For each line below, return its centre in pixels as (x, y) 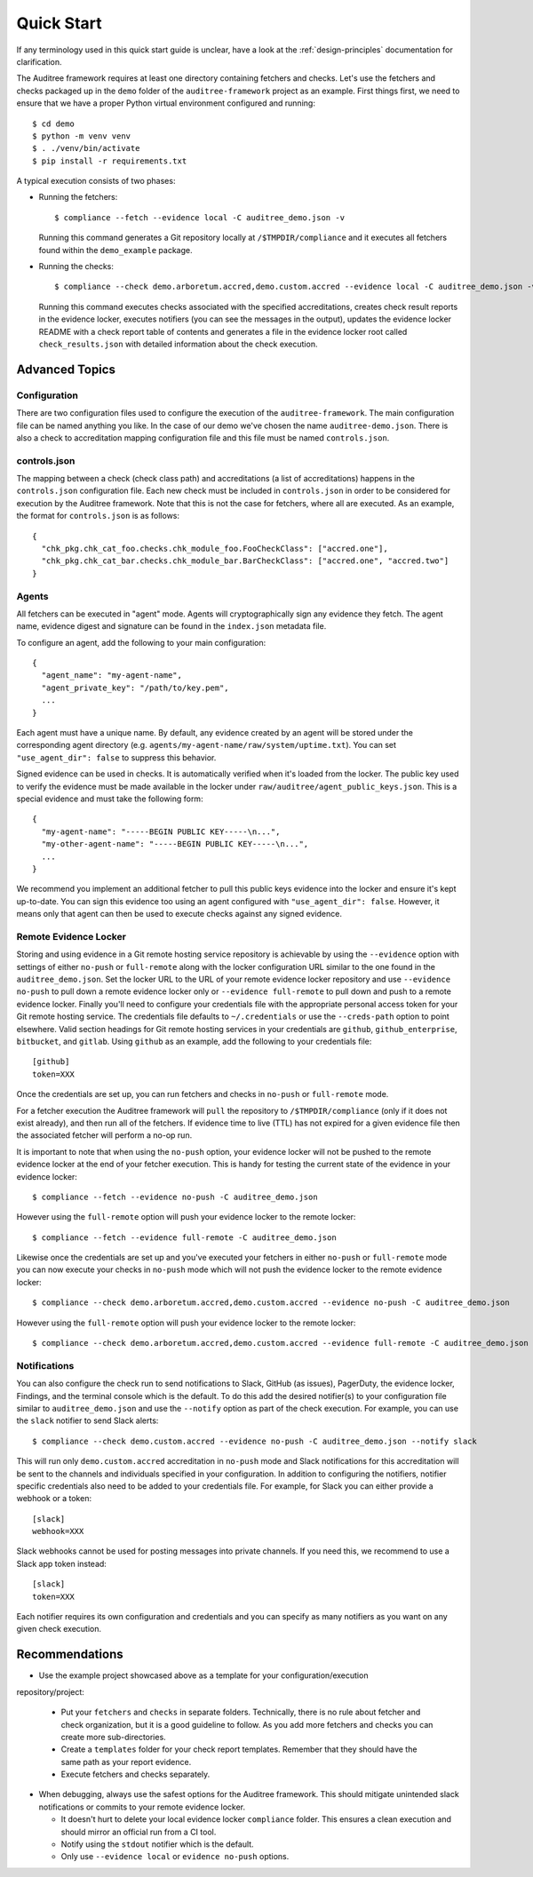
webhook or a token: (54, 1499)
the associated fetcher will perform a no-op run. (104, 1135)
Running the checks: (76, 266)
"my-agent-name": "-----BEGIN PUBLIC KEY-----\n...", (161, 831)
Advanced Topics (66, 369)
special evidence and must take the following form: (110, 799)
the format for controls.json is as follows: (98, 516)
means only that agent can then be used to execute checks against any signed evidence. (179, 914)
